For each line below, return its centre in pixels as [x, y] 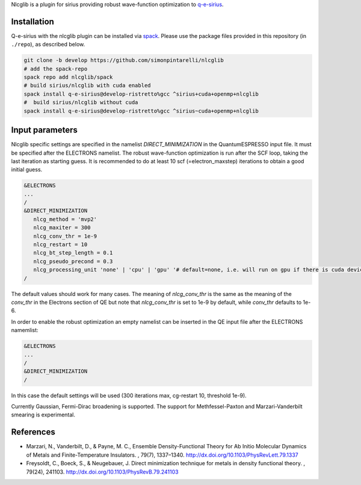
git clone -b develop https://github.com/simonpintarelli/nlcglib [124, 60]
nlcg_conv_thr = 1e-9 [65, 236]
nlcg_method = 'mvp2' [65, 219]
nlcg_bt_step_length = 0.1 [73, 253]
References [33, 432]
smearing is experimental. [43, 415]
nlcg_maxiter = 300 [62, 228]
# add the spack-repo [56, 69]
